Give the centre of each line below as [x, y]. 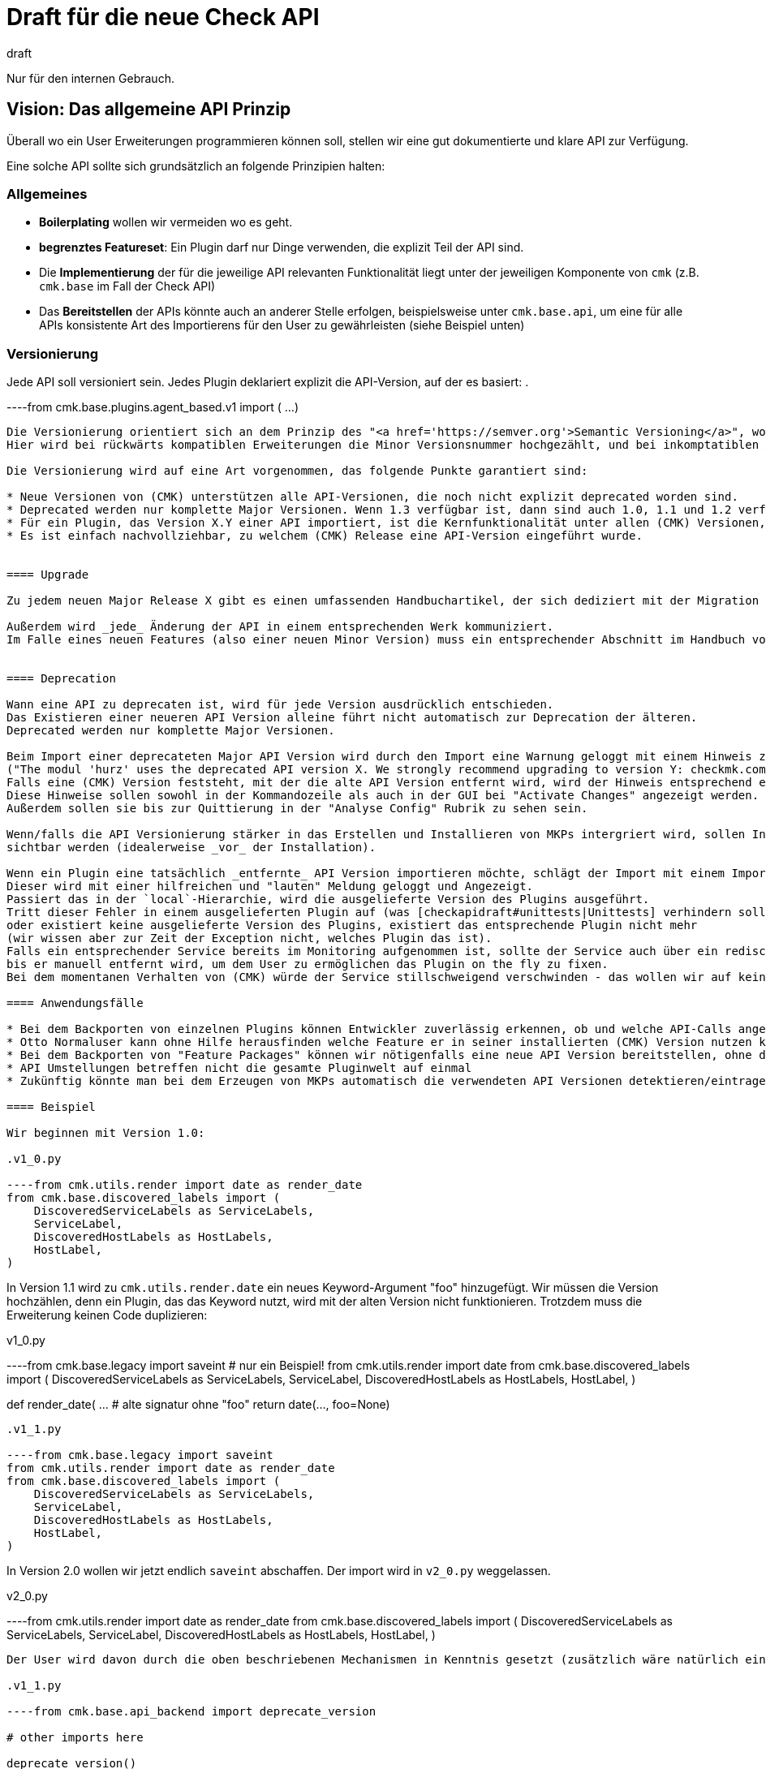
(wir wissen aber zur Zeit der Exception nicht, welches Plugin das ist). [250, 938]
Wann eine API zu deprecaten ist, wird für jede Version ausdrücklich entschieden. [280, 705]
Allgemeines [47, 194]
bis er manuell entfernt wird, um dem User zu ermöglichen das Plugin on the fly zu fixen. [308, 964]
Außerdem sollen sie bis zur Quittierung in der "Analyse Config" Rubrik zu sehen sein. [297, 809]
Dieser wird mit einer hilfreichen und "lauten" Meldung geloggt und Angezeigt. [270, 887]
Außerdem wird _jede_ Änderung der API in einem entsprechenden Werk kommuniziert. [280, 627]
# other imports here [75, 1738]
